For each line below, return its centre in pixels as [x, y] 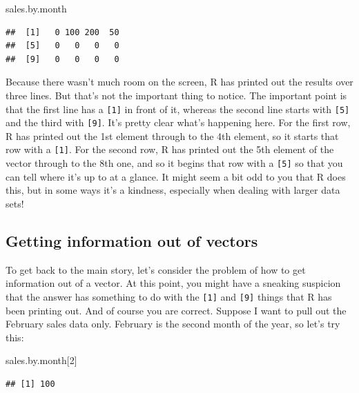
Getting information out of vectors [132, 240]
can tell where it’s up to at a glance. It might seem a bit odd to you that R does [176, 176]
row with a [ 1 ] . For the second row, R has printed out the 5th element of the [170, 149]
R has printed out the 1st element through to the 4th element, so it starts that [172, 135]
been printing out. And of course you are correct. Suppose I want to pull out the [176, 310]
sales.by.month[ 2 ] [41, 360]
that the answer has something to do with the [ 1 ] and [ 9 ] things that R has [169, 296]
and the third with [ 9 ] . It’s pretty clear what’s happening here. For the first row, [178, 122]
